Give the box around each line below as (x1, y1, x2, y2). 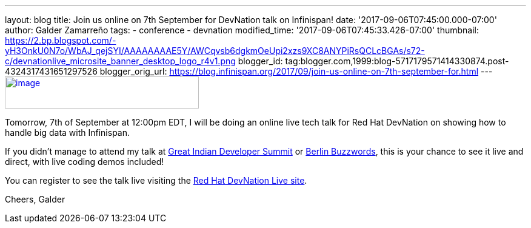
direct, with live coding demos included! (5, 156, 164, 167)
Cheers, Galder (5, 194, 65, 204)
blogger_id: (238, 56, 283, 66)
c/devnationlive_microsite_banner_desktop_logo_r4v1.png (5, 56, 236, 66)
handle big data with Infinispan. (5, 127, 130, 138)
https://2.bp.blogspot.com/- (5, 35, 116, 45)
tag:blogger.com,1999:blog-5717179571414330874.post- (285, 56, 509, 66)
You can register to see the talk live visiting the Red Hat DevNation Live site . (5, 175, 307, 186)
